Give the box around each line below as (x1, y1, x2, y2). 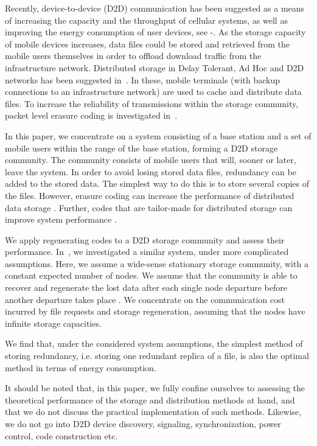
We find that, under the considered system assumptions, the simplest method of (5, 337, 303, 350)
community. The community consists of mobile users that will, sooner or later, (5, 153, 296, 166)
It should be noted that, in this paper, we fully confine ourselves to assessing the (5, 382, 305, 394)
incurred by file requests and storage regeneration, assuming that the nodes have (5, 305, 305, 318)
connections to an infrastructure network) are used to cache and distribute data (5, 85, 302, 98)
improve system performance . (5, 213, 117, 226)
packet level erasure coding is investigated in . (5, 109, 178, 122)
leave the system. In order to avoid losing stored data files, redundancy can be (5, 165, 296, 178)
